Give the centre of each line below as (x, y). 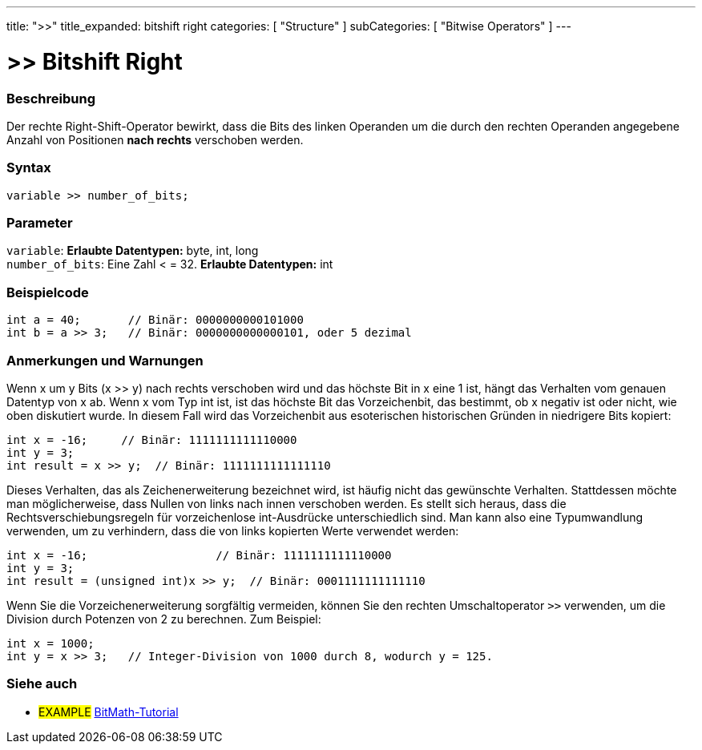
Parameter (40, 223)
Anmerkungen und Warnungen (105, 360)
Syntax (29, 168)
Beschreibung (51, 98)
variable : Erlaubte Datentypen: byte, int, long (133, 251)
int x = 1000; (50, 643)
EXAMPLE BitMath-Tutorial (109, 712)
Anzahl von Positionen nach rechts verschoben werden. (155, 139)
